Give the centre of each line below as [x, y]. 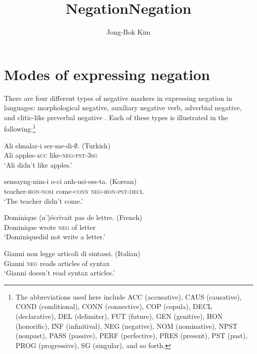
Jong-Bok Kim [128, 32]
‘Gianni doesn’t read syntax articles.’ [60, 273]
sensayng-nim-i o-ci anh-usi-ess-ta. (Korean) [70, 181]
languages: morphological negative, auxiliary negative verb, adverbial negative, [123, 108]
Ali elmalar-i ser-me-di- [39, 145]
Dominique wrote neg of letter [50, 227]
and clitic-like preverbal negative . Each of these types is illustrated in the [116, 117]
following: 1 [20, 128]
